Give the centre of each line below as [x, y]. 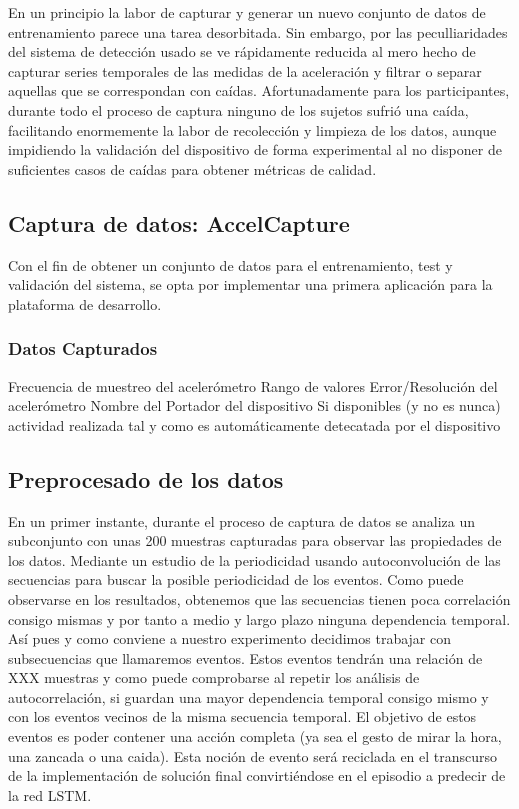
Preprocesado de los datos [146, 478]
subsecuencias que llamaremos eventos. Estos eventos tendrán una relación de [245, 657]
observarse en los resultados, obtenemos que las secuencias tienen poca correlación [259, 598]
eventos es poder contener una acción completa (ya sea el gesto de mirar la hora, [255, 736]
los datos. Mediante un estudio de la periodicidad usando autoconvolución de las [254, 559]
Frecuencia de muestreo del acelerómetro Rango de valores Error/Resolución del [253, 385]
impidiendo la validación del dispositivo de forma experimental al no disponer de [255, 149]
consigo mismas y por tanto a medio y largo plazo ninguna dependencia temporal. [259, 618]
